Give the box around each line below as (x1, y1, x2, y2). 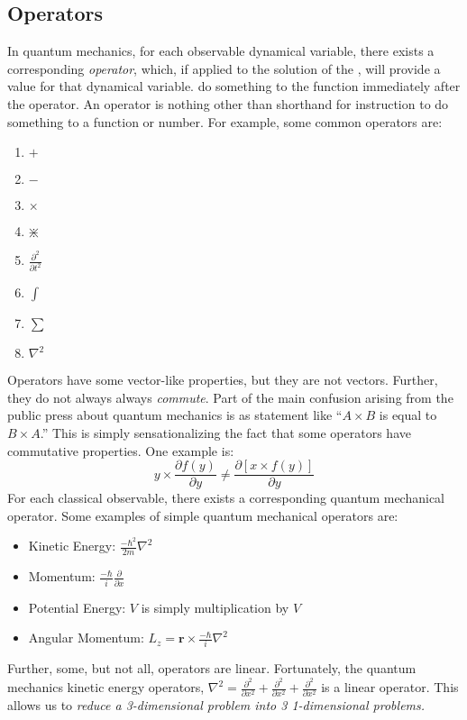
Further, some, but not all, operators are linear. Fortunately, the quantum (7, 659, 417, 678)
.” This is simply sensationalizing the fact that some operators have (40, 423, 411, 442)
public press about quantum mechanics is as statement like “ (7, 406, 343, 424)
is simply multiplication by (141, 597, 289, 616)
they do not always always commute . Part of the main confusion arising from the (7, 387, 453, 406)
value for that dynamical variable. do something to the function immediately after (7, 77, 461, 96)
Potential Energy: (28, 597, 126, 616)
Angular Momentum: (28, 628, 144, 647)
